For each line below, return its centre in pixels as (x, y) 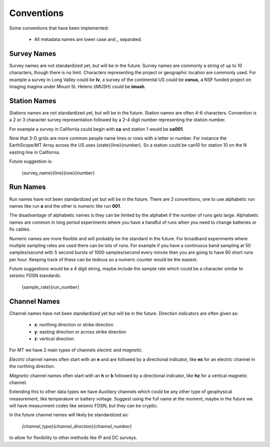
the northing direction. (32, 366)
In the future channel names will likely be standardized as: (69, 415)
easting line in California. (35, 152)
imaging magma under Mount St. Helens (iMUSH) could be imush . (77, 87)
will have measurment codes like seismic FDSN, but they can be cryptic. (84, 406)
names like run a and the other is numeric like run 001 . (65, 206)
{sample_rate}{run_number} (50, 287)
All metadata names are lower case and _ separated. (88, 39)
